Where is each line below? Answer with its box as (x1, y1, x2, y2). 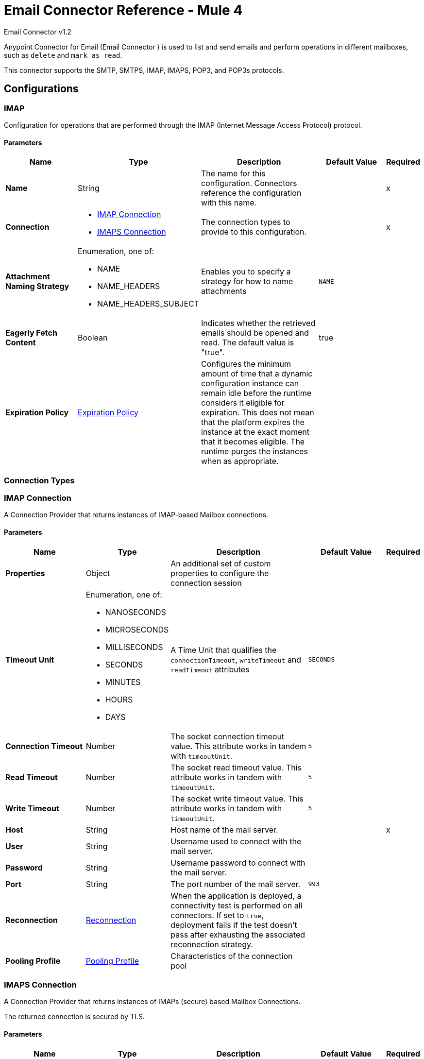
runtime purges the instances (201, 446, 308, 457)
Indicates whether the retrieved (201, 318, 316, 328)
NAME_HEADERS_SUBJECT (97, 299, 200, 309)
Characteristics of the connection (170, 951, 293, 961)
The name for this (201, 169, 266, 179)
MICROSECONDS (105, 624, 169, 634)
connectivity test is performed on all (170, 900, 303, 910)
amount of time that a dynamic (201, 369, 313, 379)
